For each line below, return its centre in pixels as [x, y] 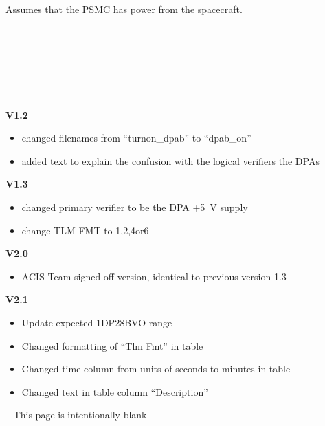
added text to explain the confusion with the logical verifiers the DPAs [170, 160]
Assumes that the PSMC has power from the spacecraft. [124, 9]
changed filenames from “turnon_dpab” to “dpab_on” [136, 138]
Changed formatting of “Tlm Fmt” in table [112, 345]
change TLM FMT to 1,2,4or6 [85, 230]
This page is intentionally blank [80, 415]
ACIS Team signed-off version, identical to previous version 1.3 [154, 276]
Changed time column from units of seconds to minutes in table [156, 369]
